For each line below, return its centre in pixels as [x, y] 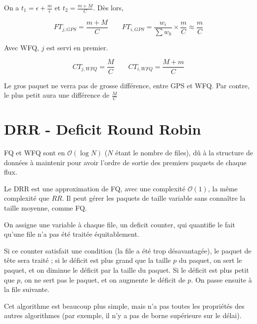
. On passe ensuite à [221, 279]
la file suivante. [27, 289]
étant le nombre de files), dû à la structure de [184, 153]
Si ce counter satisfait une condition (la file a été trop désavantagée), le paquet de [128, 250]
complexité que [27, 198]
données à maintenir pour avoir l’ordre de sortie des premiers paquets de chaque [125, 162]
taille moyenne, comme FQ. [45, 208]
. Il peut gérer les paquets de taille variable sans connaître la [154, 198]
